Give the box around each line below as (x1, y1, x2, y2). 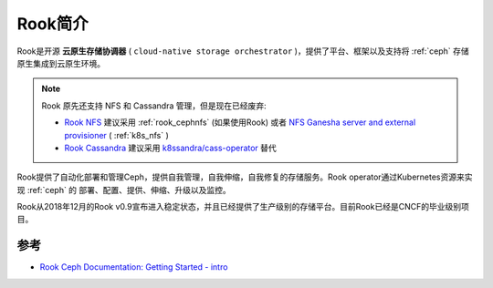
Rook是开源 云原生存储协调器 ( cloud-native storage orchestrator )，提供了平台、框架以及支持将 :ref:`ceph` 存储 (16, 46, 469, 57)
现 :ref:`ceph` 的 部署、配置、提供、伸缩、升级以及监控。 (16, 184, 232, 195)
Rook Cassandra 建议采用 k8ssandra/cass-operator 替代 (64, 142, 278, 153)
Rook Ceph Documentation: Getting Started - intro (39, 262, 228, 273)
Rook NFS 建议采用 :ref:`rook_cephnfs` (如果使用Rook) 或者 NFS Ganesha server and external (64, 117, 416, 128)
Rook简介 (16, 14, 89, 34)
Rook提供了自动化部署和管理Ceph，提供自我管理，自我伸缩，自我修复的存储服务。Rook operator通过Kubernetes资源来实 (16, 171, 473, 182)
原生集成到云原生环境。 (16, 57, 105, 68)
